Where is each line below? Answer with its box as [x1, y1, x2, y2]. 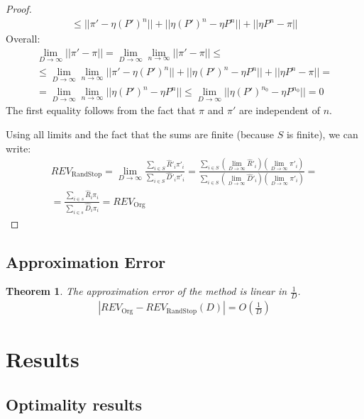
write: [6, 140, 31, 155]
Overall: [6, 31, 40, 46]
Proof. [6, 1, 32, 16]
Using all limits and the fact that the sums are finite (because [6, 127, 275, 142]
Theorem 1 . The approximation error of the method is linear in [6, 284, 287, 298]
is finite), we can [286, 127, 358, 142]
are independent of [238, 103, 320, 118]
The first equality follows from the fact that [6, 103, 196, 118]
